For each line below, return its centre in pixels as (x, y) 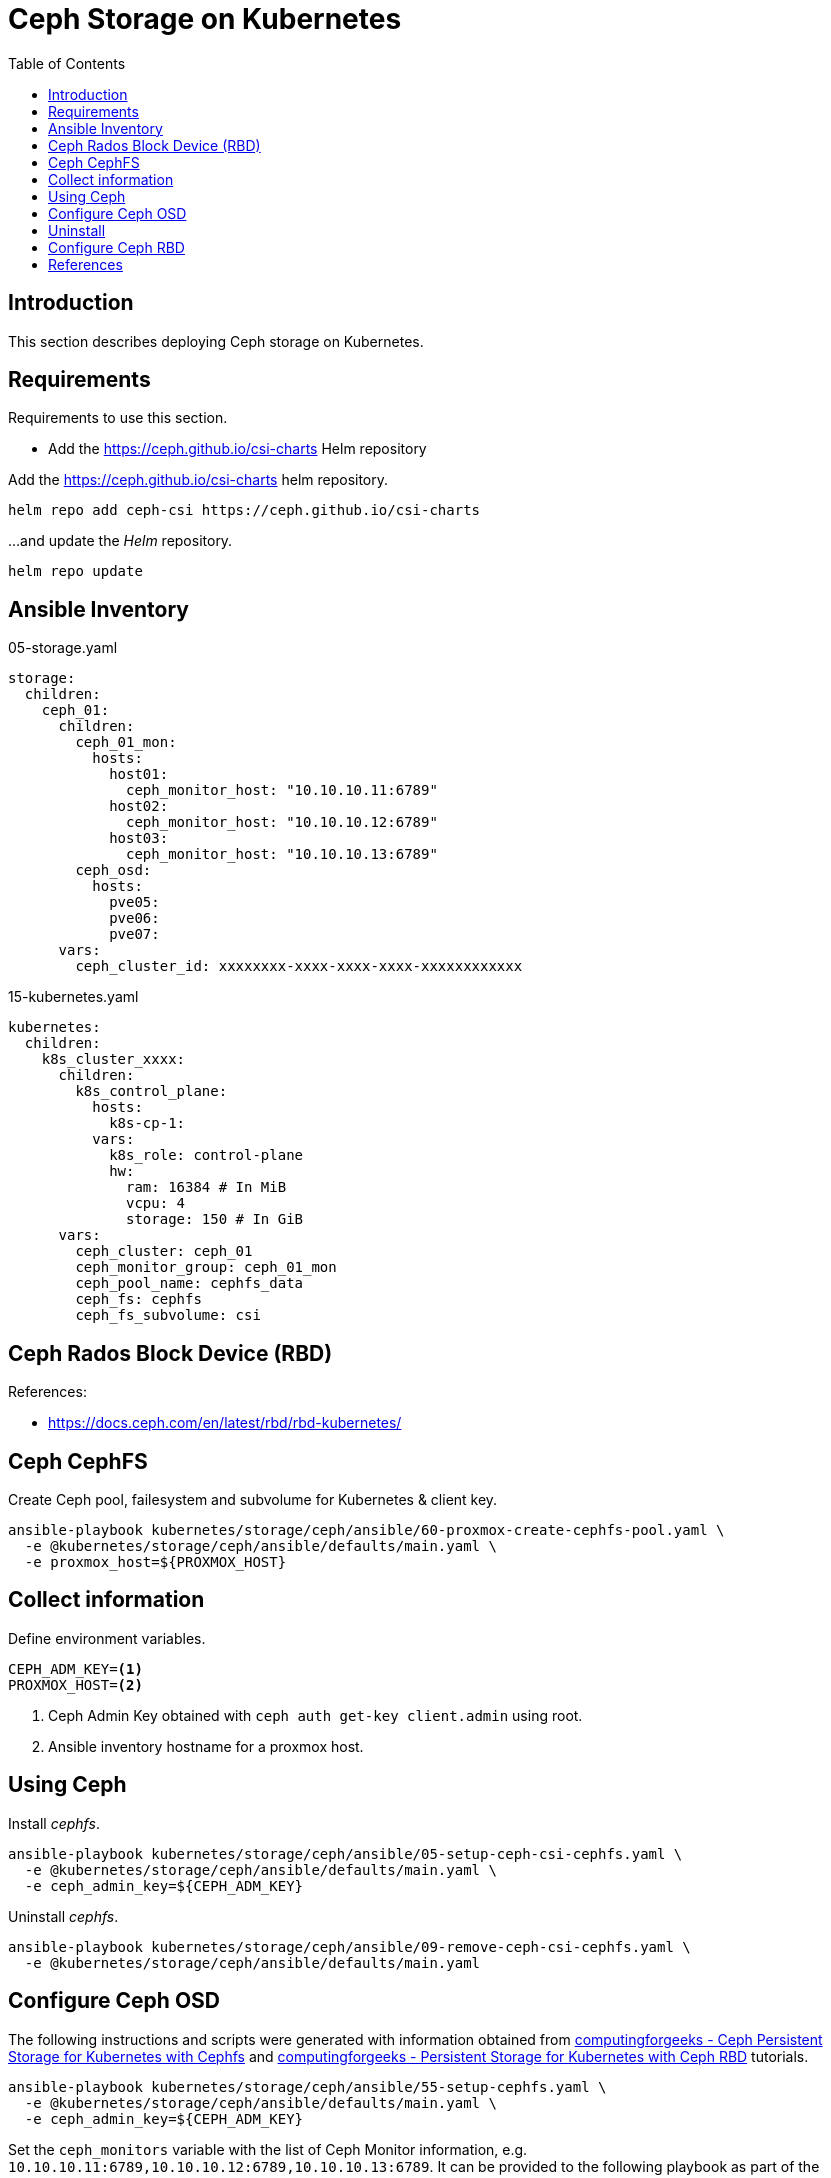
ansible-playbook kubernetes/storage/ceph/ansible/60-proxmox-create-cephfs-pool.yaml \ (366, 1529)
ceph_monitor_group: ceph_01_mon (206, 1267)
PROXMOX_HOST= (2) (75, 1684)
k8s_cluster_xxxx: (113, 1059)
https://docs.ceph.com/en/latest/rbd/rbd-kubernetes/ (225, 1423)
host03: (139, 838)
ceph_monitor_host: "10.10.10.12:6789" (282, 822)
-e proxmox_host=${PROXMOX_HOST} (155, 1561)
